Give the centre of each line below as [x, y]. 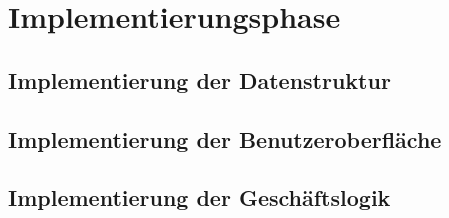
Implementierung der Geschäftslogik [199, 197]
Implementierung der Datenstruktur [199, 79]
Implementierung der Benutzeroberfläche [225, 138]
